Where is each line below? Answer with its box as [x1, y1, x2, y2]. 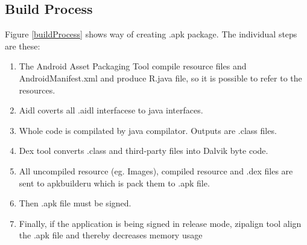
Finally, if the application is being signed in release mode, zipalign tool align [19, 217, 302, 229]
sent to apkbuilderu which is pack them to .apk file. [19, 176, 210, 189]
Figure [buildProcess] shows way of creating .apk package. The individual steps [5, 28, 297, 40]
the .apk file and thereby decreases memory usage [19, 229, 203, 241]
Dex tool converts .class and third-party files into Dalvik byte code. [19, 144, 268, 157]
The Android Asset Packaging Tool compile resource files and [19, 60, 247, 72]
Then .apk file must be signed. [19, 197, 131, 209]
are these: [5, 39, 40, 52]
